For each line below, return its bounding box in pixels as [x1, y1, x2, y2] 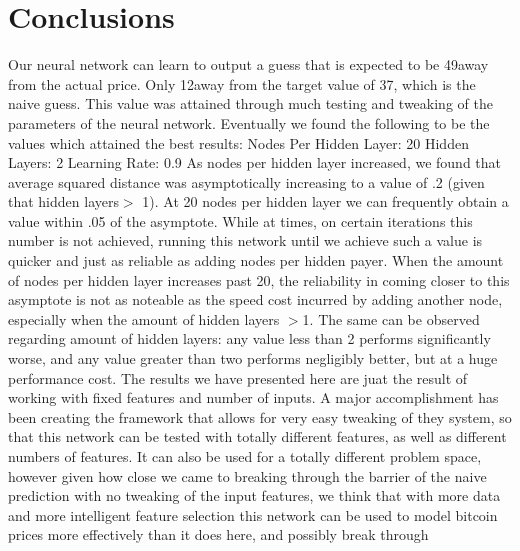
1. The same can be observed [302, 308, 480, 329]
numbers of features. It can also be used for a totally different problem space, [8, 446, 482, 466]
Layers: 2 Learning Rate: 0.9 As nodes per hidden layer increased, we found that [8, 152, 502, 173]
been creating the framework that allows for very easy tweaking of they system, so [8, 406, 512, 427]
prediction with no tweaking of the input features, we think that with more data [8, 485, 501, 506]
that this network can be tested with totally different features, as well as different [8, 426, 507, 447]
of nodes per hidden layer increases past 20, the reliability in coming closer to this [8, 269, 510, 290]
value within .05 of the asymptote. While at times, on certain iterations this [8, 210, 473, 231]
